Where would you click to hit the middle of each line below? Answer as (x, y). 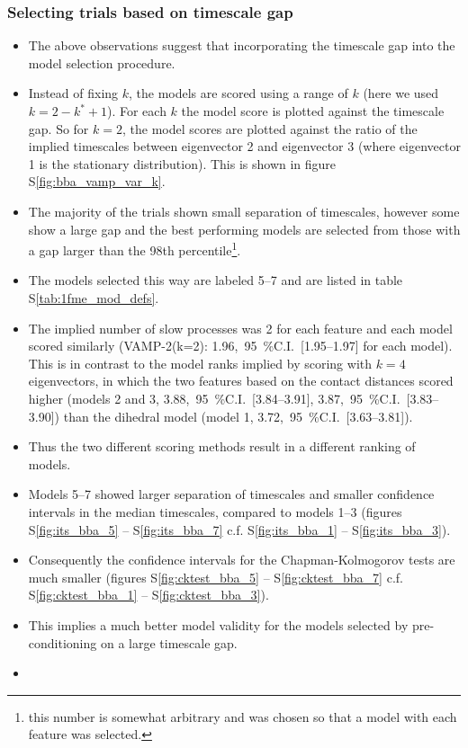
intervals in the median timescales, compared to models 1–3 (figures (215, 511)
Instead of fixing (73, 93)
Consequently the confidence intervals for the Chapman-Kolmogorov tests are (242, 560)
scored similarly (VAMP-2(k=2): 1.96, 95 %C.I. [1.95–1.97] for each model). (240, 346)
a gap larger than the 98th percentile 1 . (135, 249)
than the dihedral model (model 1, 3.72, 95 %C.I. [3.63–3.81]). (238, 416)
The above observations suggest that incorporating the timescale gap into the (242, 45)
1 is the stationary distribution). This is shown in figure (182, 163)
